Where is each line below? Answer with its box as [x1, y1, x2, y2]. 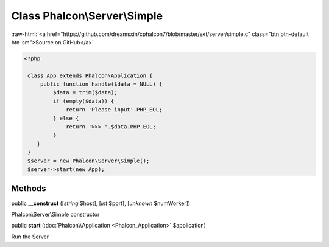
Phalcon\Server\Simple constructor [11, 210, 100, 218]
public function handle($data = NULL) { [40, 81, 163, 88]
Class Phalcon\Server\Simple [11, 9, 163, 23]
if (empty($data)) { [52, 97, 115, 105]
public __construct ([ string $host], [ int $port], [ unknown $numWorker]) [11, 200, 191, 207]
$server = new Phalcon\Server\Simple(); [27, 157, 150, 164]
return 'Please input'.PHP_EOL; [66, 106, 163, 113]
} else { [52, 114, 79, 122]
